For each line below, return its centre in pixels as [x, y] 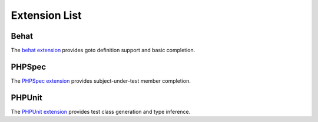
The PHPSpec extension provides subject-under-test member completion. [101, 81]
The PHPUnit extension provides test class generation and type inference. [101, 111]
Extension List [46, 15]
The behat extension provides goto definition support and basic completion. [103, 50]
